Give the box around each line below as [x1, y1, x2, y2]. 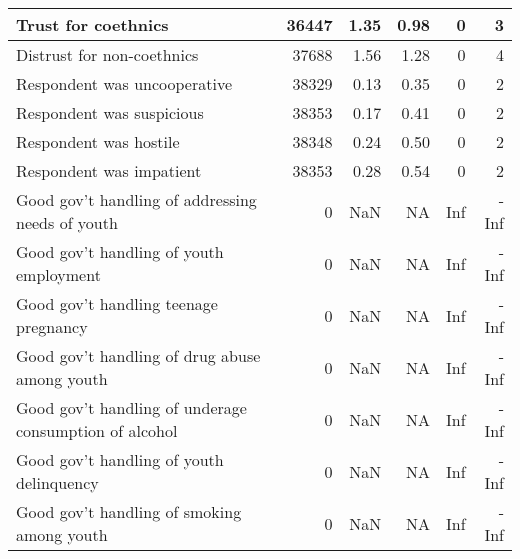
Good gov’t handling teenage [16, 292, 218, 315]
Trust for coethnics [16, 13, 169, 36]
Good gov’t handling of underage [16, 396, 247, 419]
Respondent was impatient [16, 159, 202, 182]
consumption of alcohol [16, 419, 178, 442]
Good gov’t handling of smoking [16, 500, 242, 523]
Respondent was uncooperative [16, 72, 233, 95]
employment [16, 263, 101, 286]
